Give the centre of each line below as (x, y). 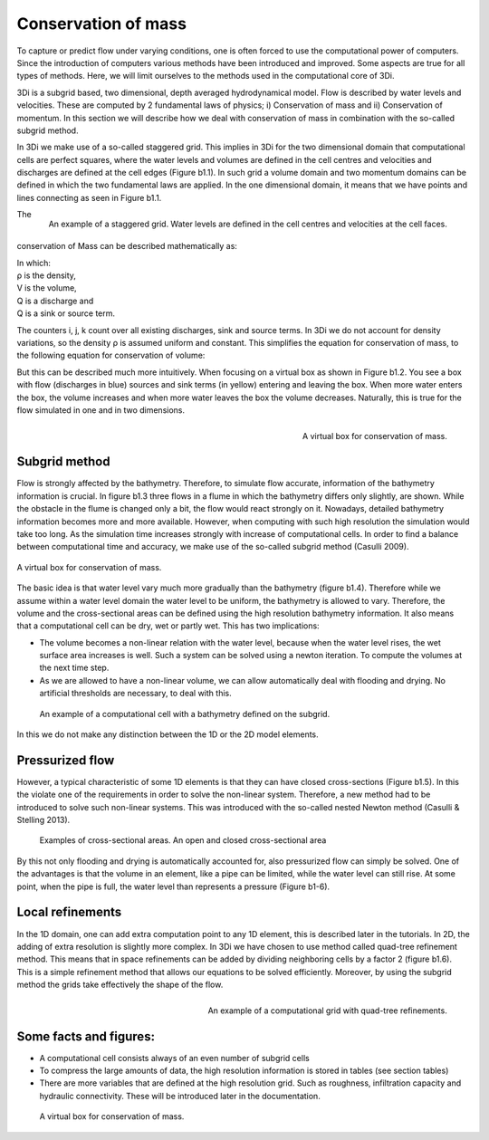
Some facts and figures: (86, 1036)
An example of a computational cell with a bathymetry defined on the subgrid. (185, 714)
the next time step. (74, 668)
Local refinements (69, 912)
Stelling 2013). (43, 820)
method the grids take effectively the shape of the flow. (120, 985)
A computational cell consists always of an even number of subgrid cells (174, 1058)
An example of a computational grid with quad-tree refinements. (327, 1011)
